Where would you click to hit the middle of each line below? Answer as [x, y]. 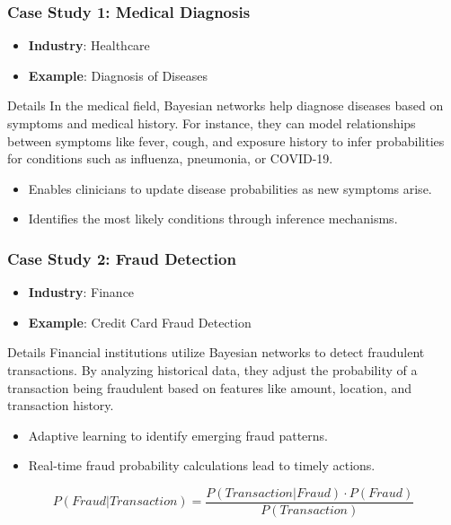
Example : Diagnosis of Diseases [118, 75]
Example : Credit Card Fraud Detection [140, 322]
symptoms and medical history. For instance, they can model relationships [212, 123]
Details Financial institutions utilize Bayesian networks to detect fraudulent [216, 352]
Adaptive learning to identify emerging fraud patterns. [178, 435]
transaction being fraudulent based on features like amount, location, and [209, 387]
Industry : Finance [81, 292]
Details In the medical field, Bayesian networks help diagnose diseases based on [225, 105]
